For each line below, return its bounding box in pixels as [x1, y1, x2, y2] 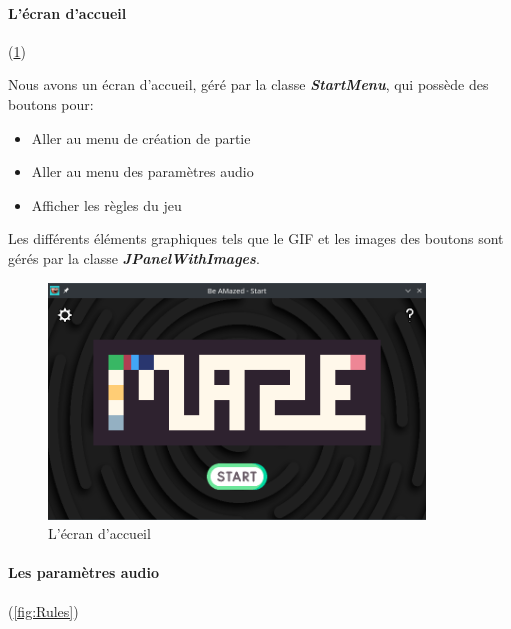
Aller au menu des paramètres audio [31, 161, 254, 182]
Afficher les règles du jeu [31, 194, 182, 215]
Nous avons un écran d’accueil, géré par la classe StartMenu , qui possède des [8, 74, 489, 95]
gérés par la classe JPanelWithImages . [8, 247, 260, 268]
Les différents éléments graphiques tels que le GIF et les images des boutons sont [8, 228, 504, 249]
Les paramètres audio [8, 562, 160, 583]
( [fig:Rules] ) [8, 600, 79, 621]
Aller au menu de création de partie [31, 127, 251, 148]
